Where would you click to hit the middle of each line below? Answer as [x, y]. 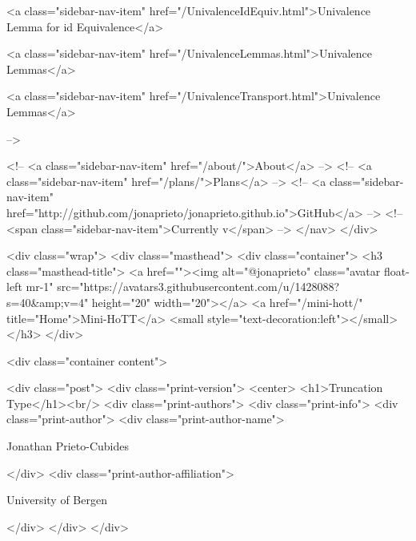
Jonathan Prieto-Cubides [68, 446]
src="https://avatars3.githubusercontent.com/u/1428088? [198, 287]
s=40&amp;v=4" [48, 302]
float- [396, 270]
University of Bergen [57, 500]
